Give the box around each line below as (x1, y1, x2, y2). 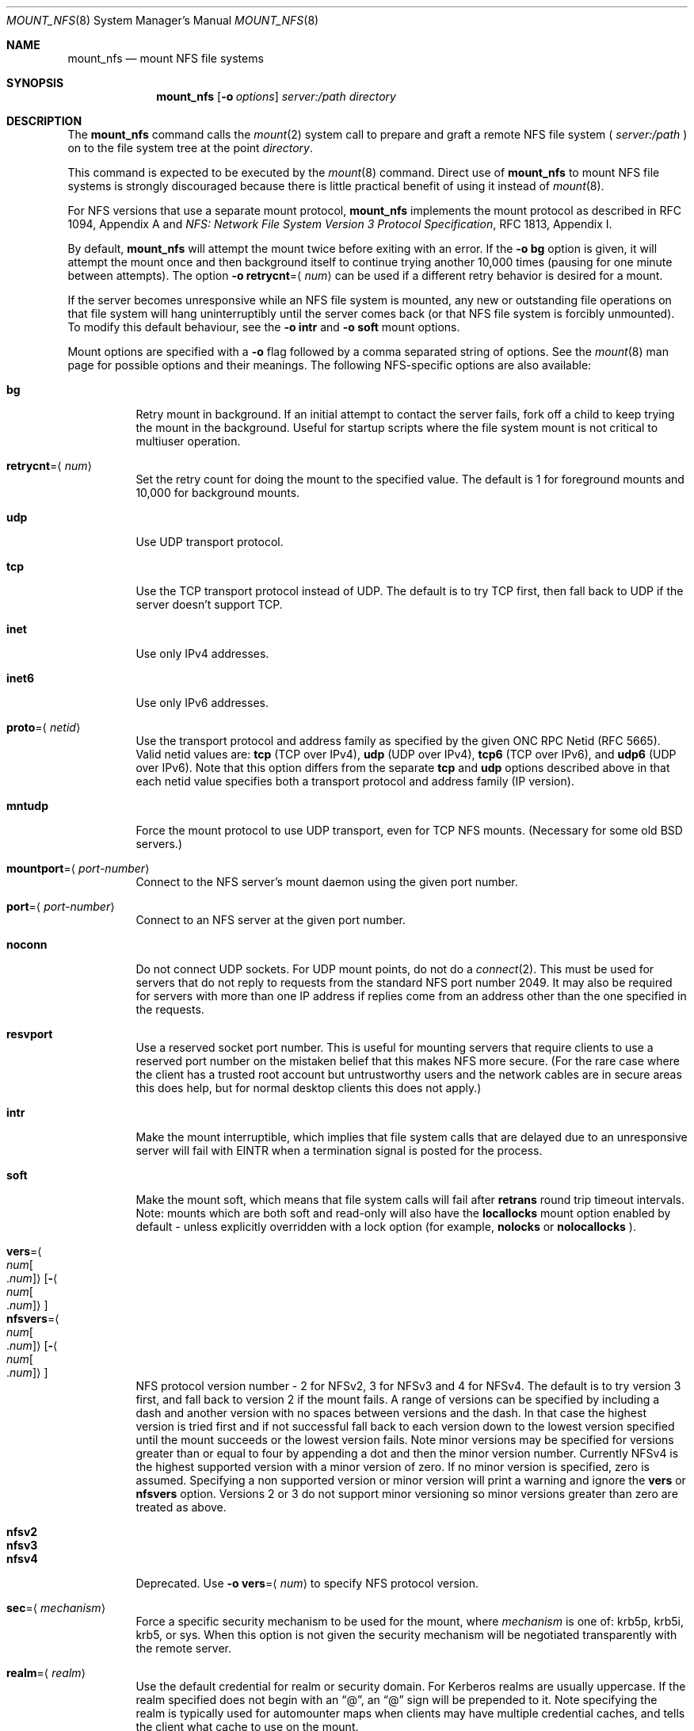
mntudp (6, 799, 48, 812)
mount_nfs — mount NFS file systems (67, 52, 264, 65)
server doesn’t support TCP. (135, 598, 283, 611)
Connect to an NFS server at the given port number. (135, 913, 406, 927)
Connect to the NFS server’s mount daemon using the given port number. (135, 875, 518, 888)
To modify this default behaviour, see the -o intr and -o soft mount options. (67, 320, 460, 334)
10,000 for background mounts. (135, 486, 300, 499)
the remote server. (135, 1641, 231, 1655)
